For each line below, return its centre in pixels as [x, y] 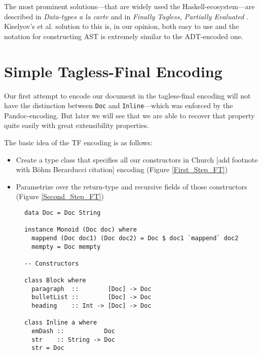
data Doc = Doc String [63, 213]
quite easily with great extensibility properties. [77, 125]
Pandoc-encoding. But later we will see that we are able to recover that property [129, 115]
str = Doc [48, 348]
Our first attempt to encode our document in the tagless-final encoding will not [127, 95]
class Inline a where [61, 323]
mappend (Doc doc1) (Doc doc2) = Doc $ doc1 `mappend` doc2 [135, 238]
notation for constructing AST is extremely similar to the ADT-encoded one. [124, 36]
